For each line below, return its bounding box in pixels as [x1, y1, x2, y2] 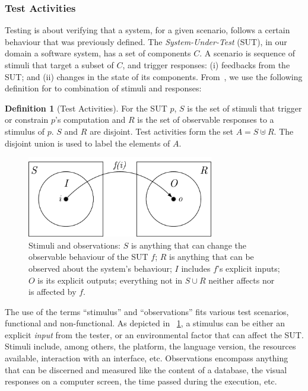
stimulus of [5, 125, 45, 137]
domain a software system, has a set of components [5, 47, 191, 59]
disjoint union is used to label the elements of [5, 136, 170, 149]
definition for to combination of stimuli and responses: [5, 82, 202, 94]
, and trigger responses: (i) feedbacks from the [122, 59, 290, 71]
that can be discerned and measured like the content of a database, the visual [5, 363, 287, 376]
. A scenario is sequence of [199, 47, 296, 59]
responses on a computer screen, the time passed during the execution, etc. [5, 375, 277, 387]
